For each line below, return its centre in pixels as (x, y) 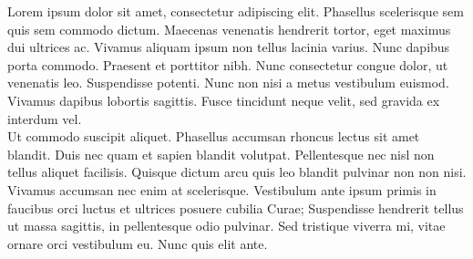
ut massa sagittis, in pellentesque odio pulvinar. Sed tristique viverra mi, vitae (226, 226)
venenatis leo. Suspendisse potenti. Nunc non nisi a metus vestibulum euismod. (228, 83)
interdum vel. (45, 118)
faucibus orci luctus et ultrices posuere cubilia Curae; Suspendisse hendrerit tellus (236, 207)
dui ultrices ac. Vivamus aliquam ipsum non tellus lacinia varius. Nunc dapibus (229, 47)
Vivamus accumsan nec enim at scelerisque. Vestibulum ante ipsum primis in (222, 189)
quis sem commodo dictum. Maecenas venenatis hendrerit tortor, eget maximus (229, 29)
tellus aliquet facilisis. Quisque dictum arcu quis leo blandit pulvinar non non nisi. (237, 172)
